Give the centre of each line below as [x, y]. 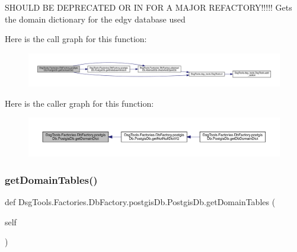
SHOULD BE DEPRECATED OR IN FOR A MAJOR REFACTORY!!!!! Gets [148, 7]
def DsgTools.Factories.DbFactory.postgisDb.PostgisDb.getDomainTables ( [140, 201]
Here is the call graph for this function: [76, 39]
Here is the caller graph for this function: [79, 103]
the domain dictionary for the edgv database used [95, 19]
